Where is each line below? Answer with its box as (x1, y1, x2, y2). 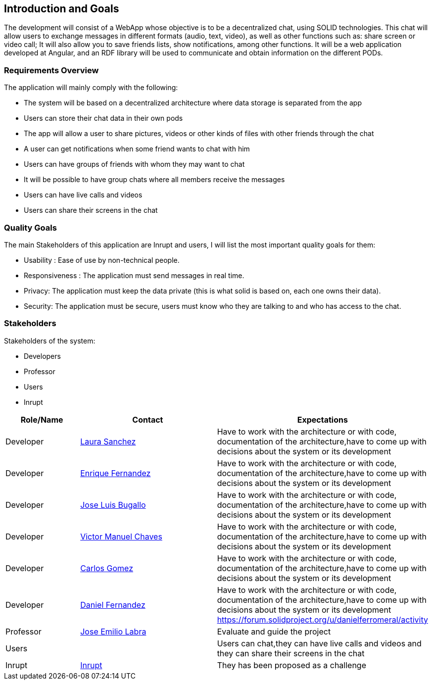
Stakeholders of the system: (4, 336, 96, 345)
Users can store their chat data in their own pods (24, 114, 183, 123)
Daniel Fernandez (80, 599, 145, 610)
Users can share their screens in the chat (24, 206, 158, 215)
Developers (24, 351, 61, 360)
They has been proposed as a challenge (217, 660, 366, 670)
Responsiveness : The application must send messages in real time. (24, 271, 244, 280)
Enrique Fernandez (80, 468, 151, 478)
